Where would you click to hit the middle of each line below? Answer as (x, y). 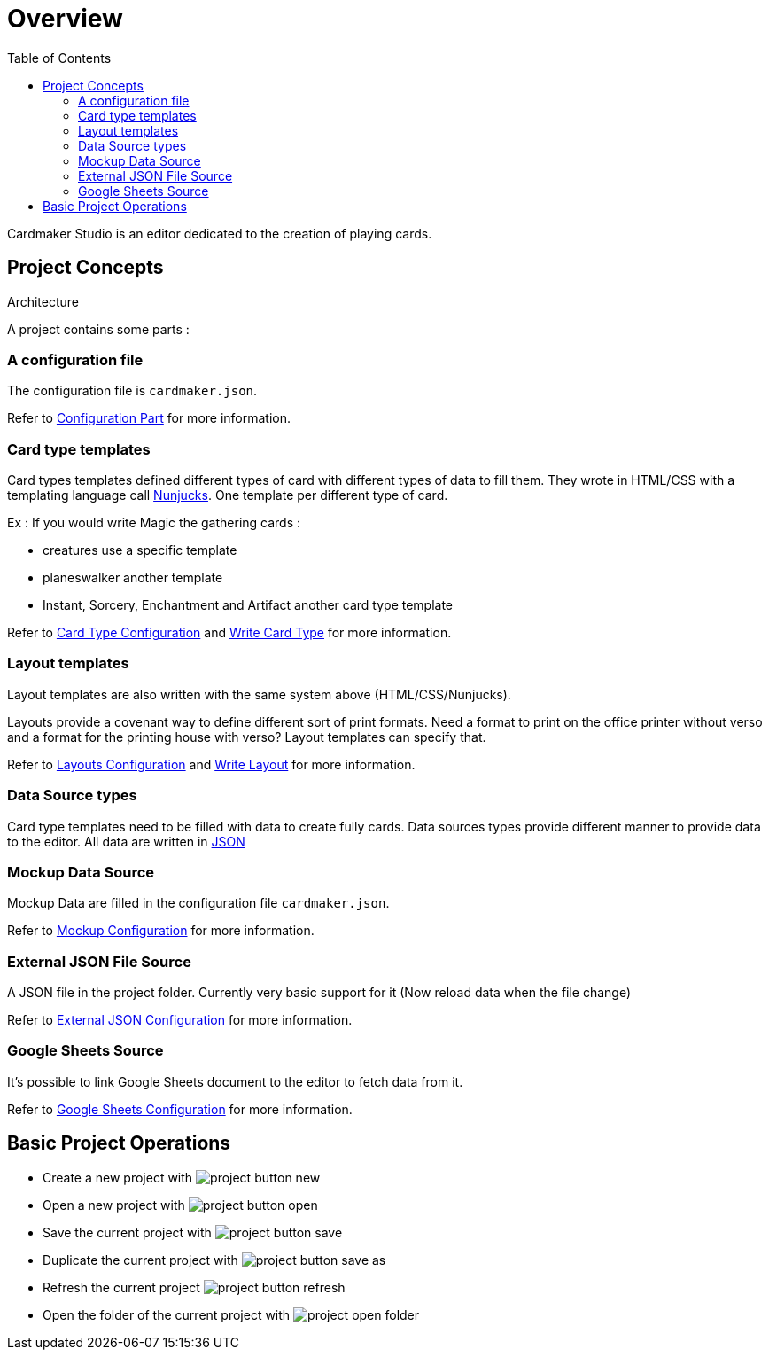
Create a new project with (118, 1177)
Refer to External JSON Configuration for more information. (180, 1020)
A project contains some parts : (98, 329)
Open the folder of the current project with (167, 1314)
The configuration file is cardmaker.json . (132, 391)
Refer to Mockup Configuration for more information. (161, 931)
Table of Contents (59, 58)
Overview (65, 19)
